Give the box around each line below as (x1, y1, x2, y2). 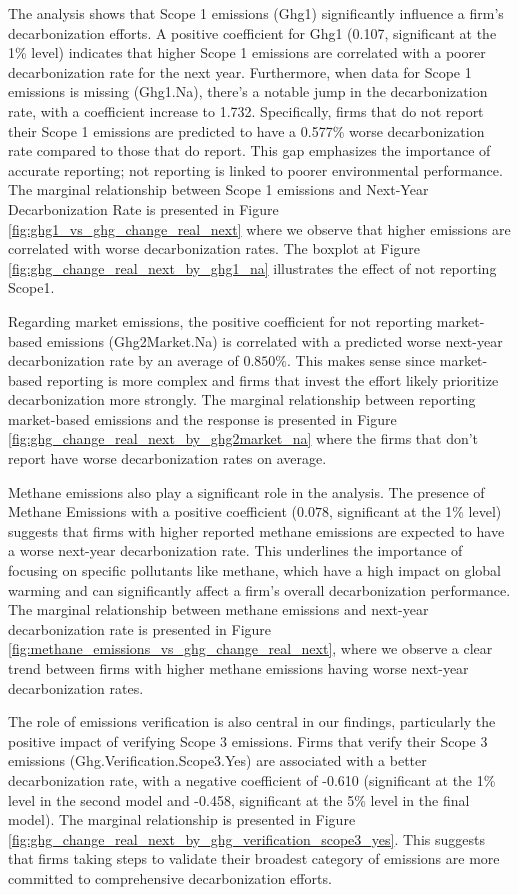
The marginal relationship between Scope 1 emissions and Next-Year (8, 179, 429, 200)
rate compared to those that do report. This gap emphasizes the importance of (8, 140, 491, 161)
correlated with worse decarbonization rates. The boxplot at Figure (8, 238, 421, 259)
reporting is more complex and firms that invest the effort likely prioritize (46, 369, 499, 390)
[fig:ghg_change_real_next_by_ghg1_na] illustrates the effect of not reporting (8, 257, 497, 278)
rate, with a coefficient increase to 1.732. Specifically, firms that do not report (8, 100, 484, 121)
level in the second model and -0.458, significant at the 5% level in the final (8, 789, 470, 810)
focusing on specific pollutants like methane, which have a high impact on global (8, 560, 501, 581)
